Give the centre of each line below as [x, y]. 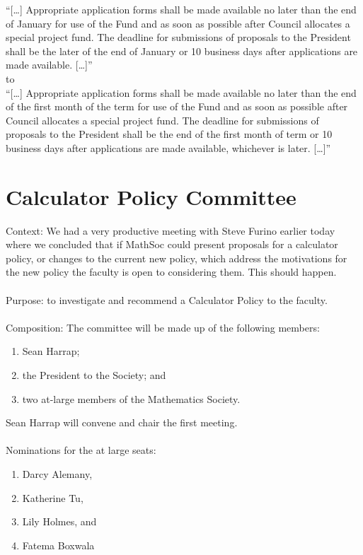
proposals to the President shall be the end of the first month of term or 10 [169, 134]
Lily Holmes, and [59, 521]
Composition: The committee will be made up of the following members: [163, 327]
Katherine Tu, [53, 497]
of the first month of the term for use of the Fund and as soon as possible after [177, 106]
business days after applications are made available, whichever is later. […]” [168, 147]
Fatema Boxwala [58, 545]
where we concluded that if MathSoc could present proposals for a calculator [172, 244]
